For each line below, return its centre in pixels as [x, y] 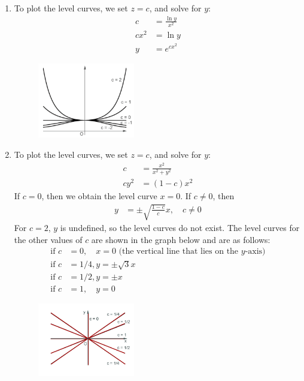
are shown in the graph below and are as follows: [181, 239]
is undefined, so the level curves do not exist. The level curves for [180, 228]
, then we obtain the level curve [99, 196]
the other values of [48, 239]
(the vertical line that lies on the [179, 252]
